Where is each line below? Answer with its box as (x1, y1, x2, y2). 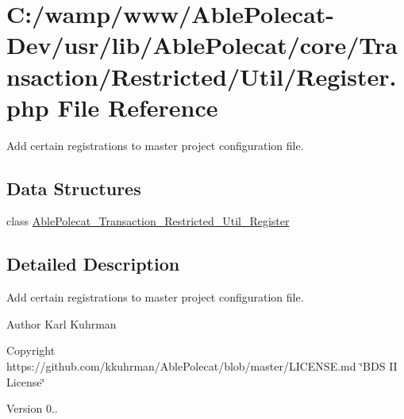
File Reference (57, 90, 218, 123)
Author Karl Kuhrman (6, 315, 117, 332)
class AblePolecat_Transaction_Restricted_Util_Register (6, 213, 290, 229)
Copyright (6, 342, 56, 359)
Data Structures (6, 175, 141, 200)
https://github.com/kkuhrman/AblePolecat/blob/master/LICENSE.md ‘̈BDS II (6, 358, 398, 375)
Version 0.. (6, 400, 58, 417)
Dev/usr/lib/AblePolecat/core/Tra (6, 29, 398, 61)
